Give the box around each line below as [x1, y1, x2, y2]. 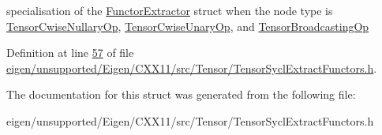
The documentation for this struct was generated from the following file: [6, 86, 356, 103]
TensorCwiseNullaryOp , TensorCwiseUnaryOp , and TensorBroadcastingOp [6, 17, 369, 34]
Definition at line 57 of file [6, 44, 134, 61]
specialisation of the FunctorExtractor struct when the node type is [6, 2, 333, 18]
